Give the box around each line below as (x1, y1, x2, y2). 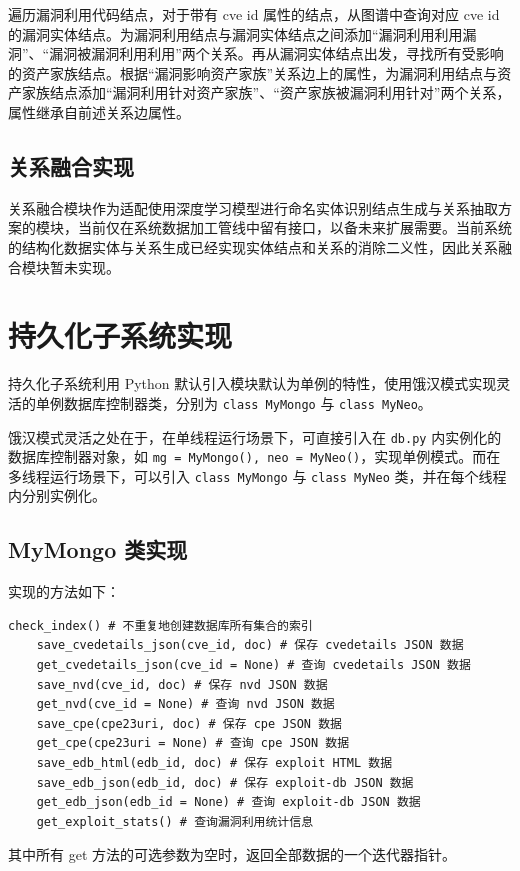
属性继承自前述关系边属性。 (8, 101, 190, 122)
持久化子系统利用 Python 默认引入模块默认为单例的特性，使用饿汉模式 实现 (8, 373, 497, 394)
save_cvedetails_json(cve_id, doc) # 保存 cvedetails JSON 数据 (36, 638, 464, 653)
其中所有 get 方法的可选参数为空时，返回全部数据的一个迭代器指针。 (8, 844, 456, 865)
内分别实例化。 (8, 485, 106, 506)
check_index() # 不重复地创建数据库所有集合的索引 (8, 618, 313, 633)
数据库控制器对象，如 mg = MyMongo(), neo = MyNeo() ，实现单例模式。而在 (8, 446, 501, 467)
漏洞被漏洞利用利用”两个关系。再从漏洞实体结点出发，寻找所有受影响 (49, 43, 504, 64)
